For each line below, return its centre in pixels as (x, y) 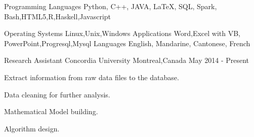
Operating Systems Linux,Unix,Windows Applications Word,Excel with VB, (122, 33)
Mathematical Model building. (51, 111)
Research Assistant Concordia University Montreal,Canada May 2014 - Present (127, 60)
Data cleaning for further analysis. (57, 94)
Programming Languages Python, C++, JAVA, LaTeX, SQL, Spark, (111, 6)
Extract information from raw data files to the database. (92, 77)
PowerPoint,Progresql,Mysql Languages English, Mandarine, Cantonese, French (127, 43)
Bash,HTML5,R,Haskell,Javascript (58, 16)
